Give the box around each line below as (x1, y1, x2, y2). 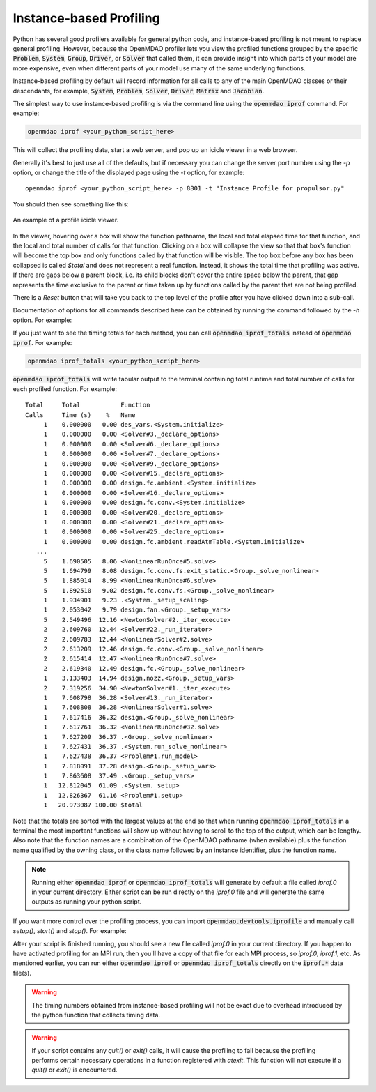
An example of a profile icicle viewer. (13, 216, 119, 225)
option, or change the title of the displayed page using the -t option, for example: (13, 168, 245, 177)
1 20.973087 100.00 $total (43, 801, 143, 809)
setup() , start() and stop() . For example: (13, 927, 127, 935)
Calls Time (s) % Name (25, 411, 136, 418)
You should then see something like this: (13, 199, 129, 208)
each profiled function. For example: (13, 384, 118, 393)
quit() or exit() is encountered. (31, 1066, 118, 1074)
